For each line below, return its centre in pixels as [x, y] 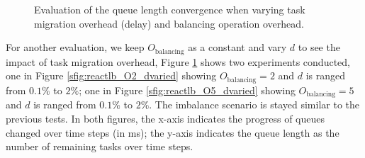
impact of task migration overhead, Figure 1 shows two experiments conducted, [178, 61]
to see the [319, 47]
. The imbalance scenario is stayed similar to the [254, 105]
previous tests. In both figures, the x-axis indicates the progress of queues [165, 118]
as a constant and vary [237, 47]
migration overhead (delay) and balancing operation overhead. [169, 23]
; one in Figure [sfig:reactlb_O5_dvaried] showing [187, 90]
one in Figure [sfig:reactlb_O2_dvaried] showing [111, 75]
